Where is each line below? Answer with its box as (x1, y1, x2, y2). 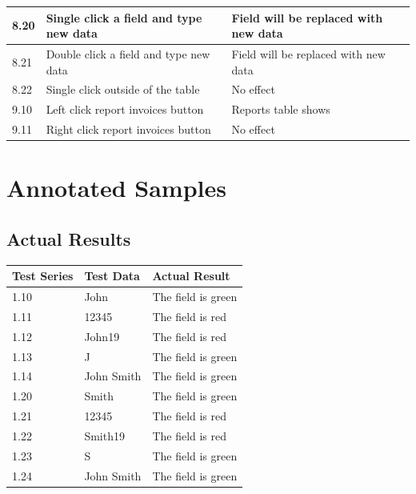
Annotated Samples (6, 171, 226, 204)
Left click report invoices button (46, 101, 204, 118)
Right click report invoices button (46, 121, 211, 138)
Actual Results (6, 226, 131, 251)
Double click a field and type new (46, 45, 210, 62)
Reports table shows (231, 101, 330, 118)
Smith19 (84, 427, 125, 444)
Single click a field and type (46, 9, 202, 26)
